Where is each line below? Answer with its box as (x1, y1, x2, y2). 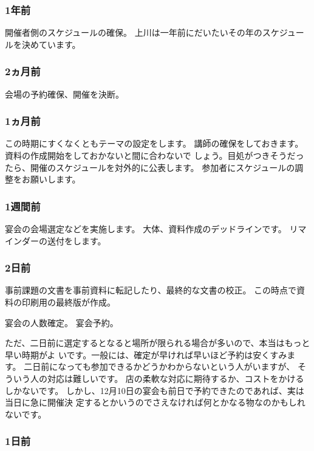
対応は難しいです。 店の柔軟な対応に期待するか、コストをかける (47, 372, 304, 384)
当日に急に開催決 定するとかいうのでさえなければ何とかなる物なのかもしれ (5, 396, 305, 409)
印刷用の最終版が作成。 (21, 296, 115, 309)
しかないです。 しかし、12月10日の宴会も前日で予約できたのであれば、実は (5, 384, 304, 396)
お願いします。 (21, 173, 81, 185)
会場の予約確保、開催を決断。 (5, 87, 124, 100)
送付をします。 (47, 234, 106, 247)
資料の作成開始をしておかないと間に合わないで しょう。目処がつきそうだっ (5, 149, 304, 162)
